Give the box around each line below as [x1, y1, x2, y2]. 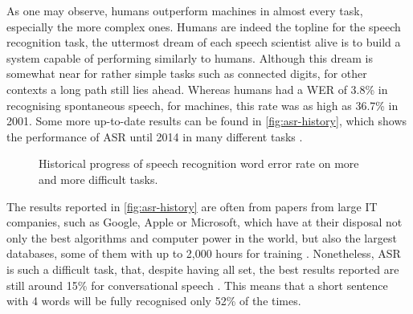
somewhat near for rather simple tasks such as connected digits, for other [6, 65, 367, 82]
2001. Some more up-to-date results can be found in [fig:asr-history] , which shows [6, 112, 407, 129]
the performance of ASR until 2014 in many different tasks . [6, 128, 303, 145]
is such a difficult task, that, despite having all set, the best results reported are [6, 260, 399, 277]
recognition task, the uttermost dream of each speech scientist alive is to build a [6, 34, 401, 51]
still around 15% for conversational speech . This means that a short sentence [6, 276, 388, 293]
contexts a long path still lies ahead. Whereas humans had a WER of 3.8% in [6, 80, 388, 97]
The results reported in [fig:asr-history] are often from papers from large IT [6, 198, 378, 214]
